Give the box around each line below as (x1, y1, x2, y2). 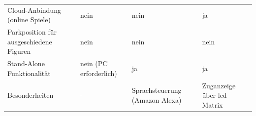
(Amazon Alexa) (131, 95, 182, 105)
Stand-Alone (7, 58, 45, 69)
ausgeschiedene (7, 36, 52, 46)
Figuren (7, 46, 31, 56)
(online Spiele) (7, 14, 51, 25)
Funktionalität (7, 68, 51, 78)
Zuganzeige (202, 80, 236, 90)
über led (202, 90, 227, 100)
